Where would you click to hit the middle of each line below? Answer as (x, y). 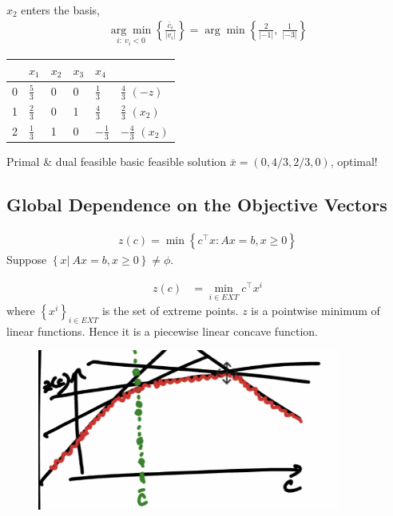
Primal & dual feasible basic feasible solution (117, 161)
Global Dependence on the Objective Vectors (197, 205)
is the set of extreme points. (170, 311)
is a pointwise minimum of (316, 311)
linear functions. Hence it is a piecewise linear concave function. (162, 331)
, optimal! (354, 161)
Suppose (27, 260)
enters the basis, (61, 10)
